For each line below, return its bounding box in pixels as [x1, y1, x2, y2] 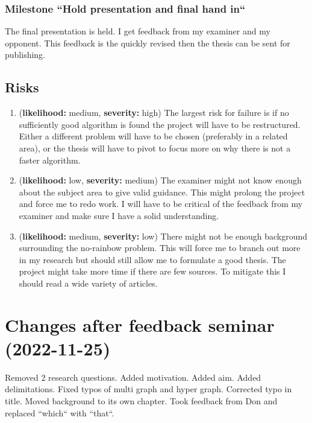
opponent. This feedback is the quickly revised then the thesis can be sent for [5, 36, 290, 49]
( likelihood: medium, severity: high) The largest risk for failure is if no [19, 106, 289, 119]
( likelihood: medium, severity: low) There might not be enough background [19, 229, 308, 242]
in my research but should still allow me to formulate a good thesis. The [19, 253, 286, 266]
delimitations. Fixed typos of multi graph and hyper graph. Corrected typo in [5, 383, 292, 395]
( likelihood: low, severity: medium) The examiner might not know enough [19, 174, 302, 186]
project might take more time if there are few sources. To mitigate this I [19, 265, 286, 278]
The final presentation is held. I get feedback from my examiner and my [5, 25, 270, 37]
